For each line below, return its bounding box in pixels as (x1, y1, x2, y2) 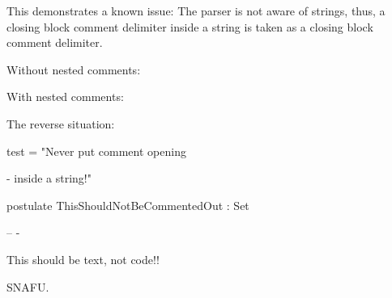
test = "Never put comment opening (6, 142, 186, 159)
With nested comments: (6, 88, 124, 105)
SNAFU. (6, 278, 49, 295)
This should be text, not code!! (6, 250, 160, 267)
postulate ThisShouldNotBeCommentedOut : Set (6, 196, 249, 213)
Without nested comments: (6, 61, 141, 78)
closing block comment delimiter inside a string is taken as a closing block (6, 18, 373, 35)
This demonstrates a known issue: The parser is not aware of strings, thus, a (6, 2, 386, 19)
